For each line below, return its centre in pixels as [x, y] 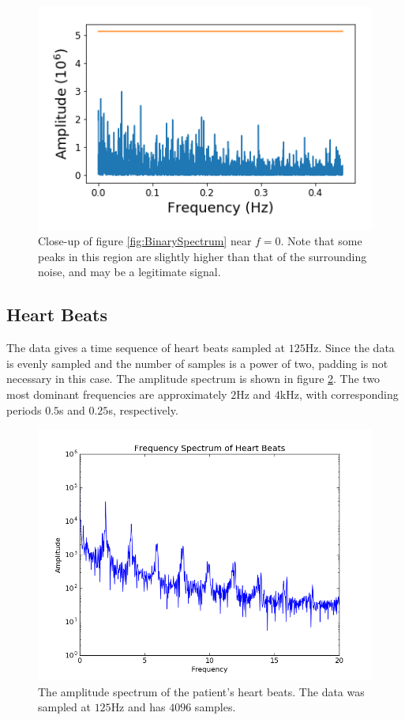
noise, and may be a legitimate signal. [129, 272]
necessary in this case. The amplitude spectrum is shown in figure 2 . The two [193, 379]
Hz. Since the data [350, 348]
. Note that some [321, 241]
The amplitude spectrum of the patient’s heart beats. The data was [201, 691]
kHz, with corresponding [339, 394]
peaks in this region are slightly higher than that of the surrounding [202, 256]
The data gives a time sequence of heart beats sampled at [146, 348]
